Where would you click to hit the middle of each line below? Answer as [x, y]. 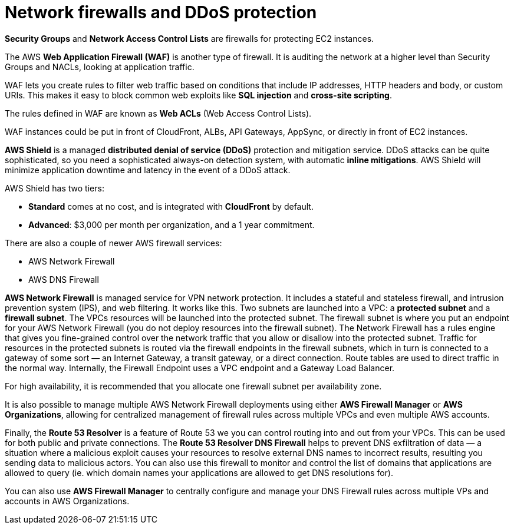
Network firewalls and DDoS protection [161, 12]
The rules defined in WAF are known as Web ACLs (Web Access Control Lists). [158, 113]
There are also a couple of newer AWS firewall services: [113, 243]
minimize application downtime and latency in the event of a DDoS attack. [148, 170]
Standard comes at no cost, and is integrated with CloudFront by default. [171, 206]
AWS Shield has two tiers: [55, 188]
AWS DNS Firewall [64, 279]
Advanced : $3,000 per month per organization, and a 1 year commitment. [172, 224]
